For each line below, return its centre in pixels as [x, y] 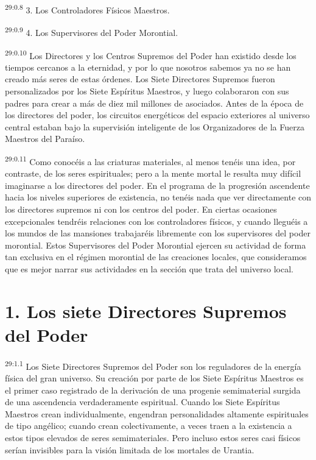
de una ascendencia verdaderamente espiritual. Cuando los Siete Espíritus [142, 402]
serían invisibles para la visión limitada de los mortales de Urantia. [130, 449]
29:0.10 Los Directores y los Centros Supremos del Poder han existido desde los [151, 54]
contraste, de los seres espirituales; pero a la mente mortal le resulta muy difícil [153, 173]
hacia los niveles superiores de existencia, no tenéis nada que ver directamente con [158, 197]
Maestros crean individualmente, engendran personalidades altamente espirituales [157, 413]
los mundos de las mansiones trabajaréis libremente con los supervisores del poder [158, 233]
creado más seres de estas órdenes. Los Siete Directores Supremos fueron [140, 79]
